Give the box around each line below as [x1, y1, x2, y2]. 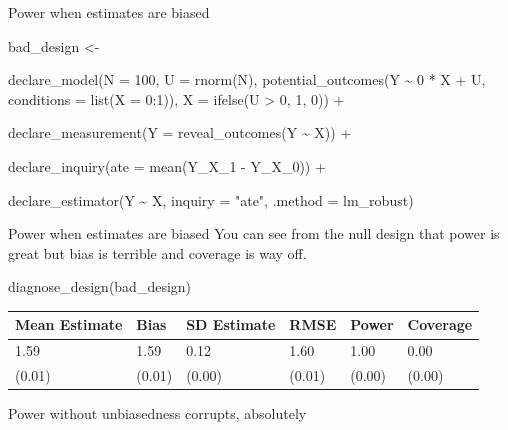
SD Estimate [186, 314, 276, 335]
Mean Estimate [15, 314, 123, 335]
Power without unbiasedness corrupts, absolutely [8, 403, 307, 424]
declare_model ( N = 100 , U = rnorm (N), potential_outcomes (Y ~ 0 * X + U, [8, 69, 486, 90]
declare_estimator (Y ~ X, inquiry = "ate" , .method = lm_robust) [8, 189, 414, 210]
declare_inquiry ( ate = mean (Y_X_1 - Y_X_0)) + [8, 155, 326, 176]
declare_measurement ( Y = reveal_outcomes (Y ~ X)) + [8, 122, 352, 143]
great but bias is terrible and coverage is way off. [8, 242, 307, 263]
